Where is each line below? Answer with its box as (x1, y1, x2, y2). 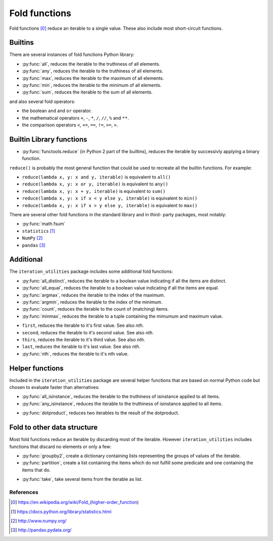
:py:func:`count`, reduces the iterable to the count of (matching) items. (22, 306, 169, 312)
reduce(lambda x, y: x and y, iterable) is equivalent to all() (22, 174, 171, 180)
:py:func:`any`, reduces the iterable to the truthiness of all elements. (22, 68, 164, 74)
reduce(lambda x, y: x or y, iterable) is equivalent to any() (22, 181, 168, 187)
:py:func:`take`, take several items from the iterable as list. (22, 476, 143, 482)
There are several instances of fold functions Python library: (9, 52, 135, 58)
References (9, 488, 38, 496)
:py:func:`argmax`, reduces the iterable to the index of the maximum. (22, 292, 165, 298)
